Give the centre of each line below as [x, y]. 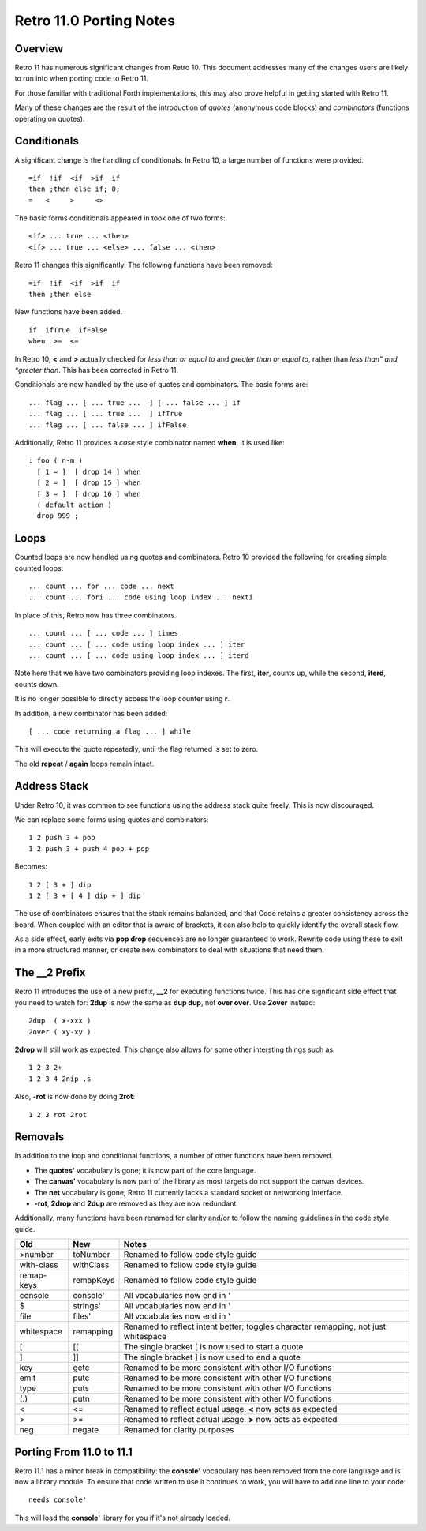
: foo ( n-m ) [56, 461]
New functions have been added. [69, 312]
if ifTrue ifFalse [68, 330]
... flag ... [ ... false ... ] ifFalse [108, 425]
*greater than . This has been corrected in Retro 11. [97, 370]
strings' [87, 1306]
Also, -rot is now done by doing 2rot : [75, 1097]
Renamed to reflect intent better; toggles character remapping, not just [255, 1326]
